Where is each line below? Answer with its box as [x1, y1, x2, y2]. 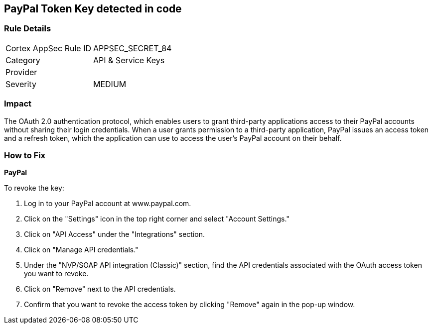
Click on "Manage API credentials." [24, 245, 139, 254]
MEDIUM [93, 79, 127, 89]
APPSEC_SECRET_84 [93, 43, 172, 53]
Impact [4, 99, 32, 109]
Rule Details [4, 23, 51, 34]
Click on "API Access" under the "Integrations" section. [24, 230, 205, 239]
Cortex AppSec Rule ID [5, 43, 92, 53]
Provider [5, 67, 37, 77]
